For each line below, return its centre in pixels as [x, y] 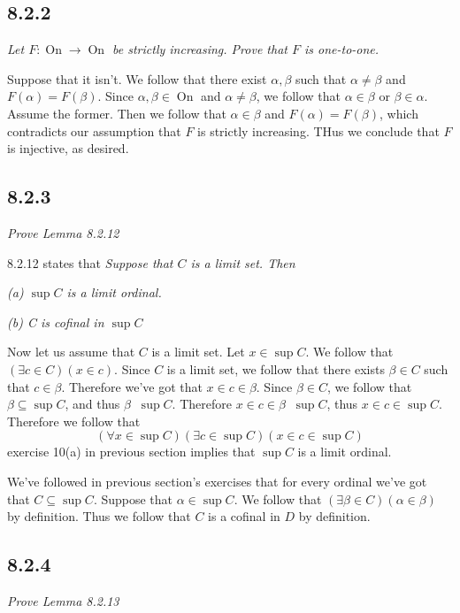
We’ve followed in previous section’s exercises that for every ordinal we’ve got [217, 481]
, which [399, 113]
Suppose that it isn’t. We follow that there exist [137, 78]
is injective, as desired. [68, 148]
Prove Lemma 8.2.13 [63, 600]
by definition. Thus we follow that [99, 516]
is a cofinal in [244, 516]
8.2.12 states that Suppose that [90, 262]
